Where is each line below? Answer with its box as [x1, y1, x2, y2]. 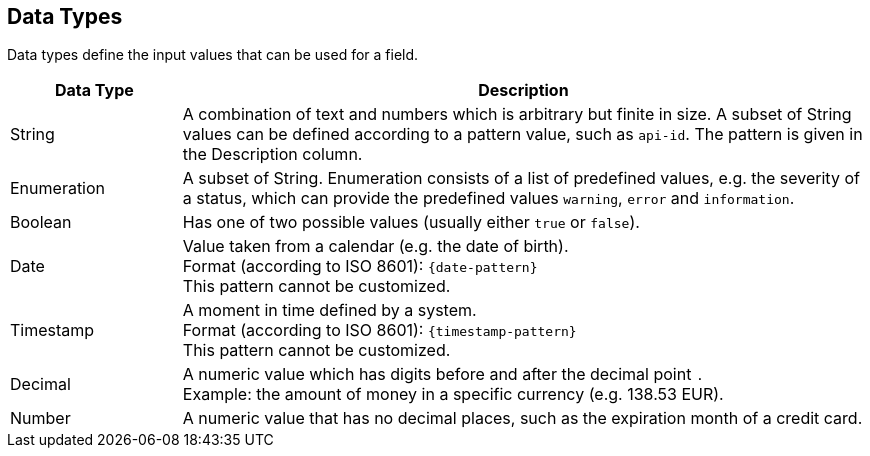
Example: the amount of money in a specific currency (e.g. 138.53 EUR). [182, 384, 724, 405]
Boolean [10, 212, 72, 233]
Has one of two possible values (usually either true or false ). [182, 212, 640, 233]
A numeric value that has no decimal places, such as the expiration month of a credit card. [182, 408, 863, 429]
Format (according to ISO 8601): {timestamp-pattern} [182, 320, 577, 341]
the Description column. [182, 144, 363, 165]
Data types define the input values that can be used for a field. [7, 46, 419, 64]
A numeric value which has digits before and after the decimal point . [182, 364, 704, 385]
